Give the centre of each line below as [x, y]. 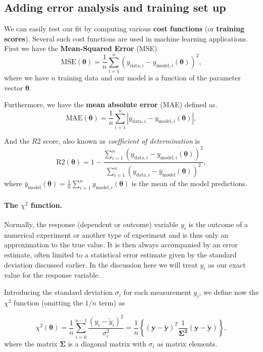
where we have [27, 78]
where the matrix [31, 343]
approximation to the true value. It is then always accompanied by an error [121, 245]
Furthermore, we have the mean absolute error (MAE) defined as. [111, 104]
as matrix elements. [187, 343]
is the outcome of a [218, 224]
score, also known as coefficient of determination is [122, 141]
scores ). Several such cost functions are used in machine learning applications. [126, 38]
